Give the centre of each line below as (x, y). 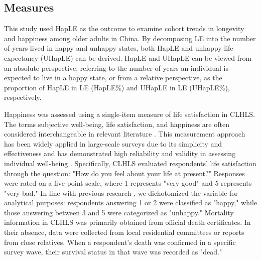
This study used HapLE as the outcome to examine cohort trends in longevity (124, 28)
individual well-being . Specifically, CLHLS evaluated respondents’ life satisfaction (130, 163)
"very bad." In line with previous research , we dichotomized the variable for (121, 192)
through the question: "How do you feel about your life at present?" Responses (124, 173)
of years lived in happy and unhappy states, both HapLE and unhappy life (119, 48)
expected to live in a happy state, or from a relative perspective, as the (113, 78)
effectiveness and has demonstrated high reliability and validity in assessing (120, 153)
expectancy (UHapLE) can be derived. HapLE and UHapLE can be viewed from (128, 57)
